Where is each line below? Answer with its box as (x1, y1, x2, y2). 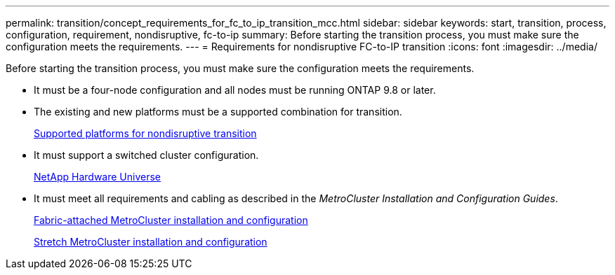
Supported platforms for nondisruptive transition (34, 127, 257, 139)
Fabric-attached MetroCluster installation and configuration (34, 214, 308, 226)
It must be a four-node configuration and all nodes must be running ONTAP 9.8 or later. (34, 84, 436, 96)
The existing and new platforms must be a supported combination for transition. (34, 106, 402, 118)
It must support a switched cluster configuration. (34, 149, 259, 161)
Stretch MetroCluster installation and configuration (34, 236, 267, 248)
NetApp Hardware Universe (34, 171, 161, 183)
